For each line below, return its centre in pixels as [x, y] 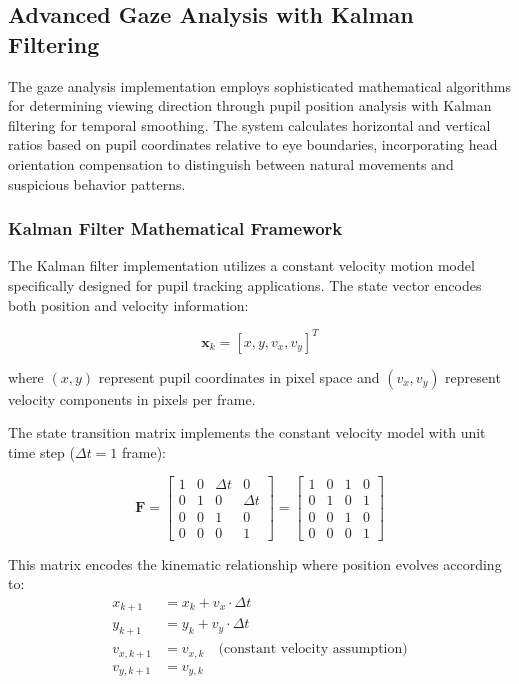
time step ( [41, 451]
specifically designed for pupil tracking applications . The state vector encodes [245, 284]
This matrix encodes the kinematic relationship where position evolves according [255, 563]
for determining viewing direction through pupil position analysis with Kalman [250, 105]
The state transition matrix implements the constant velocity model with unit [247, 432]
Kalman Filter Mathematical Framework [175, 228]
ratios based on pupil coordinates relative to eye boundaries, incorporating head [253, 144]
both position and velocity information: [128, 304]
